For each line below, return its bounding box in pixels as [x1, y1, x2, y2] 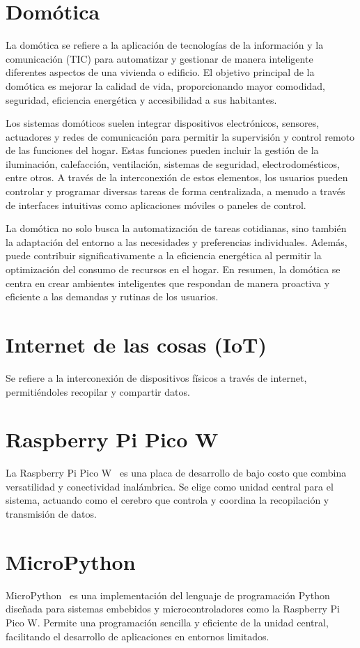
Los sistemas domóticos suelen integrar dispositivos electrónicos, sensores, [6, 116, 320, 130]
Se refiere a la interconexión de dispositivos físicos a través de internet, [6, 370, 307, 385]
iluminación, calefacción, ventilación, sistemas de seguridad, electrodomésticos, [6, 156, 341, 171]
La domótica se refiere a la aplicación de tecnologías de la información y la [6, 38, 324, 52]
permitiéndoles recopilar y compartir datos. [6, 384, 190, 399]
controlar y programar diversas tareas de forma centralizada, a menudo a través [6, 184, 345, 199]
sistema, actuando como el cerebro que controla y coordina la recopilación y [6, 493, 329, 507]
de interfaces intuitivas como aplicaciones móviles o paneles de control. [6, 197, 306, 212]
